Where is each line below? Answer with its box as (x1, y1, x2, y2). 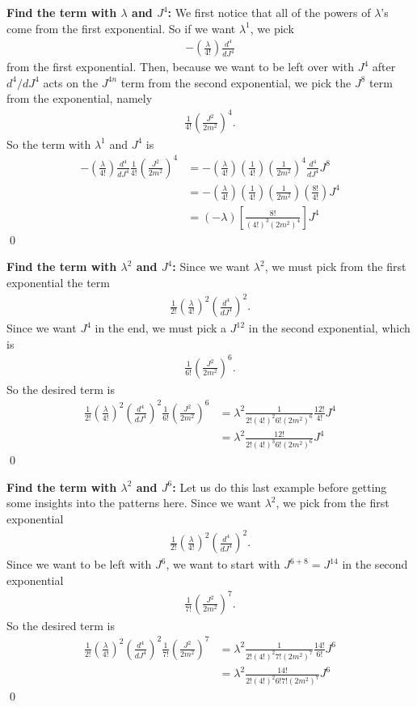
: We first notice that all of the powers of (167, 4, 371, 20)
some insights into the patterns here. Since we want (6, 494, 261, 511)
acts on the (43, 74, 99, 91)
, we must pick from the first (264, 258, 406, 275)
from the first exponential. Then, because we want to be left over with (6, 58, 354, 75)
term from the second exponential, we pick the (120, 74, 352, 91)
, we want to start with (166, 556, 280, 573)
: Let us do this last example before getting (172, 478, 387, 495)
